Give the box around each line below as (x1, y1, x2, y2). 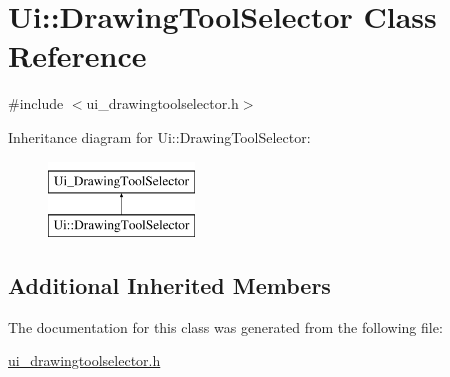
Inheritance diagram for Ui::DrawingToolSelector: (8, 126, 311, 147)
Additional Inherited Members (8, 270, 331, 301)
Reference (8, 35, 147, 76)
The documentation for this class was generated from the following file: (8, 316, 443, 337)
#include (8, 93, 64, 114)
